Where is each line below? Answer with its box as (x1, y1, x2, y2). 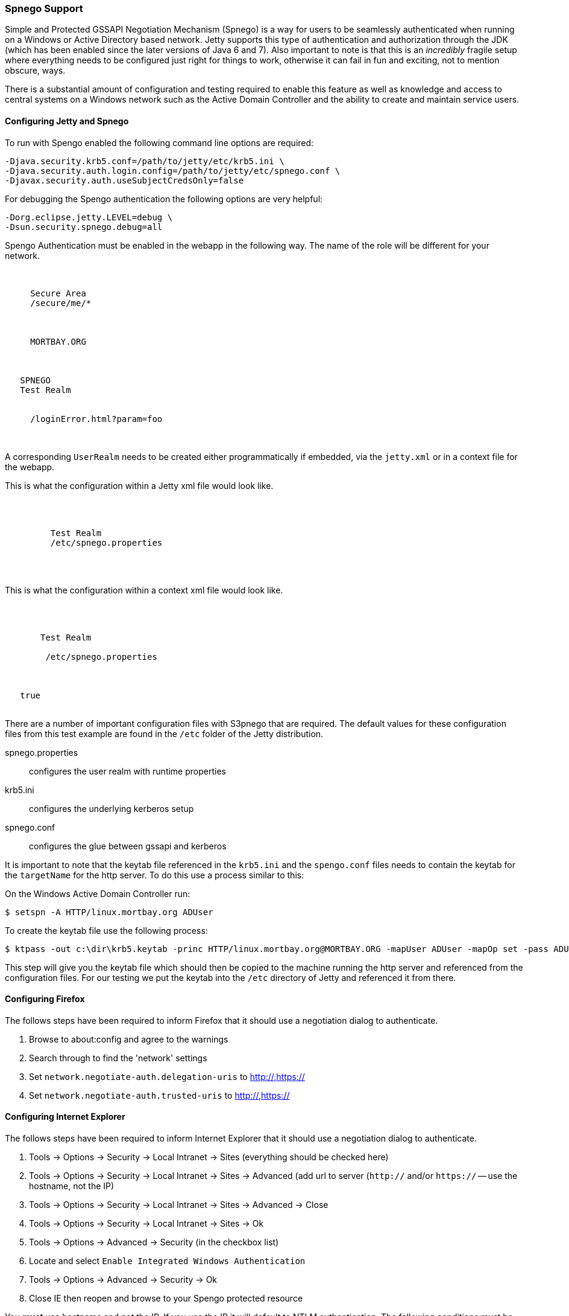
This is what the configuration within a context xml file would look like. (5, 584, 283, 595)
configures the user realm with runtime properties (29, 765, 226, 776)
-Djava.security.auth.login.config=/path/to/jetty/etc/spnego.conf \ (5, 165, 341, 176)
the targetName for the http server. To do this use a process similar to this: (5, 869, 304, 880)
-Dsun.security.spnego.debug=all (5, 222, 163, 232)
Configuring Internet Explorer (5, 1111, 125, 1122)
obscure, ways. (5, 65, 66, 76)
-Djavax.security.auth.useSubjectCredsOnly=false (5, 175, 244, 185)
